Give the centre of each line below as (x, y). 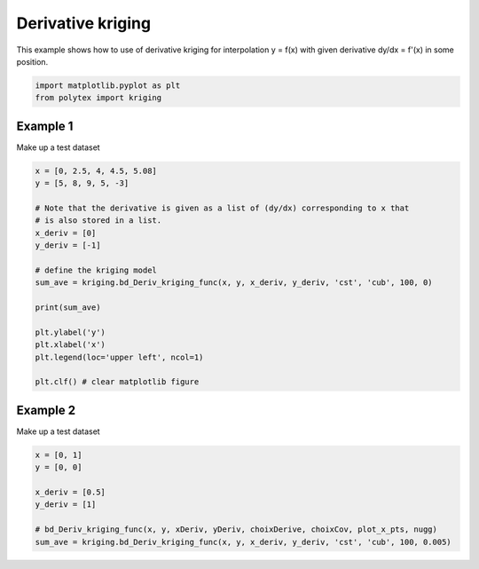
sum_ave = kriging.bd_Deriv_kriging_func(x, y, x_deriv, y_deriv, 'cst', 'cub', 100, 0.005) (243, 542)
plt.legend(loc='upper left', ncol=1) (119, 357)
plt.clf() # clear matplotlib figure (117, 382)
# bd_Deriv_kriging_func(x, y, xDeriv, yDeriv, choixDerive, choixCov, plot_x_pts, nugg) (236, 529)
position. (32, 61)
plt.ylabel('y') (71, 332)
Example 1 (45, 126)
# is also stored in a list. (98, 221)
